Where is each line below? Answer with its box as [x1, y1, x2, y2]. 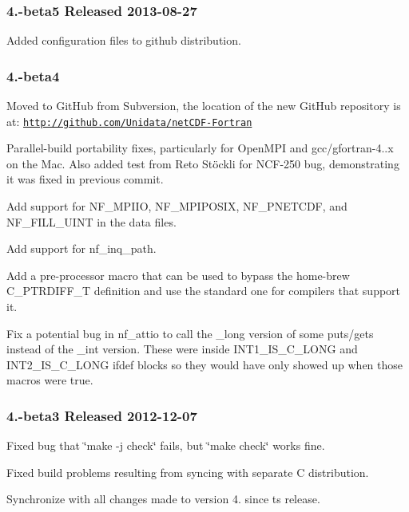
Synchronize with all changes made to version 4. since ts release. [6, 490, 320, 507]
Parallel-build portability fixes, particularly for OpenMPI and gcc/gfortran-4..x [6, 140, 394, 156]
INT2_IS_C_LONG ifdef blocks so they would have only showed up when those [6, 356, 403, 372]
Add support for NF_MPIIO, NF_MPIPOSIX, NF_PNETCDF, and [6, 198, 347, 215]
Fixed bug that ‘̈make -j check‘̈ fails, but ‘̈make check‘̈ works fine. [6, 437, 325, 454]
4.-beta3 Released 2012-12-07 [6, 405, 197, 425]
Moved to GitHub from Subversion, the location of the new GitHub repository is [6, 97, 401, 114]
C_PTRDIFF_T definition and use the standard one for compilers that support [6, 282, 401, 299]
